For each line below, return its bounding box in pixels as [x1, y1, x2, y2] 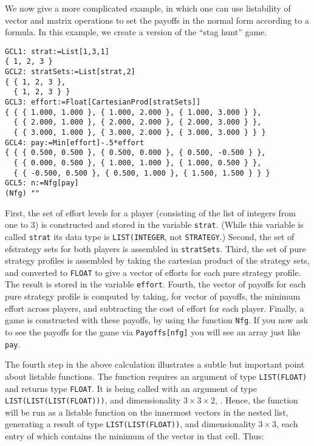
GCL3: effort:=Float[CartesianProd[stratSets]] [5, 98, 201, 107]
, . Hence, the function [215, 394, 298, 407]
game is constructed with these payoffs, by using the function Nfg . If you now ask [5, 314, 309, 326]
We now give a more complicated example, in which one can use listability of [5, 2, 291, 14]
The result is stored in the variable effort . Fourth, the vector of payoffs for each [5, 278, 306, 290]
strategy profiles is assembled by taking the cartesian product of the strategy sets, [5, 254, 310, 267]
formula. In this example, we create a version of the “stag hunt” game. [5, 26, 267, 38]
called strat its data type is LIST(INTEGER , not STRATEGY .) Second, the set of [5, 230, 295, 242]
